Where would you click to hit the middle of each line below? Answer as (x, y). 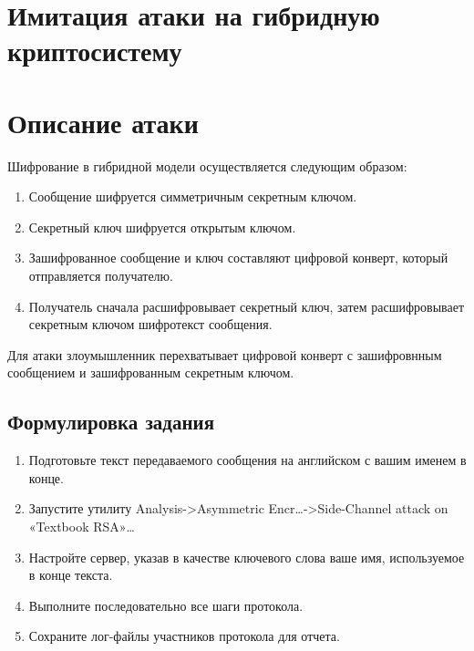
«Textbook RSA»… (82, 527)
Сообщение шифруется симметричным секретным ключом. (193, 196)
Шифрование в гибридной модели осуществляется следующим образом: (207, 165)
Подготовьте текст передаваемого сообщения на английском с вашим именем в (247, 460)
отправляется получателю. (101, 276)
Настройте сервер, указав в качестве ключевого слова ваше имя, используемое (247, 557)
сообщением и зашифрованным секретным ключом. (151, 372)
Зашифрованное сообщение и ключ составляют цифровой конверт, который (238, 258)
